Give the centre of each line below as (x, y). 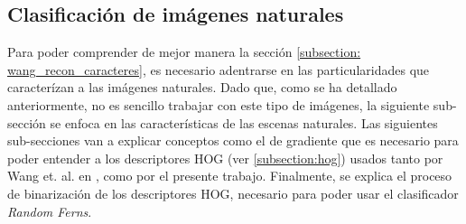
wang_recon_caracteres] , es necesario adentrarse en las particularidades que (219, 69)
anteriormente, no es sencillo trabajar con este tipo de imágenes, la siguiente (219, 104)
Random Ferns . (50, 211)
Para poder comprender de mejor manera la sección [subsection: (184, 52)
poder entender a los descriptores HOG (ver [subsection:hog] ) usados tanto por (225, 158)
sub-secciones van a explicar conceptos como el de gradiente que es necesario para (233, 140)
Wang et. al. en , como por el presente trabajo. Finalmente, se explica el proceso (230, 176)
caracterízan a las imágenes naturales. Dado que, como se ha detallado (202, 87)
